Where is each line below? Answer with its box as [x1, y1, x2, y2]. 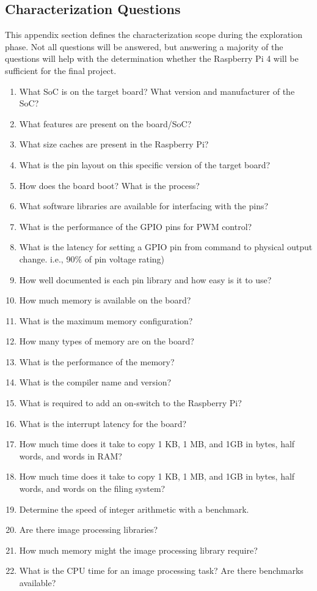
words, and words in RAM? [19, 449, 122, 462]
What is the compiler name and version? [19, 376, 172, 388]
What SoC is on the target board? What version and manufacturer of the [19, 84, 295, 97]
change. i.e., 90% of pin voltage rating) [19, 252, 165, 265]
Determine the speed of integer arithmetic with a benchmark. [19, 502, 249, 515]
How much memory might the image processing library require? [19, 543, 258, 556]
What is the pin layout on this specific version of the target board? [19, 158, 271, 171]
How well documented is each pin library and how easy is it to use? [19, 273, 272, 286]
